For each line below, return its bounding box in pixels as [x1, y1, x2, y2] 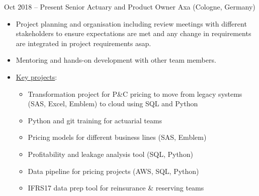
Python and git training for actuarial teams [28, 115, 162, 125]
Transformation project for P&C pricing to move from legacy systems [28, 88, 242, 99]
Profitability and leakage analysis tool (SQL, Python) [28, 148, 193, 159]
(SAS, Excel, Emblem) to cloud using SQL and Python [28, 98, 198, 109]
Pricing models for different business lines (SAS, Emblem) [28, 132, 207, 142]
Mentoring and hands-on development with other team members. [16, 55, 216, 65]
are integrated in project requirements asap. [16, 38, 151, 48]
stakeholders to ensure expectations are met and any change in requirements [16, 28, 251, 39]
